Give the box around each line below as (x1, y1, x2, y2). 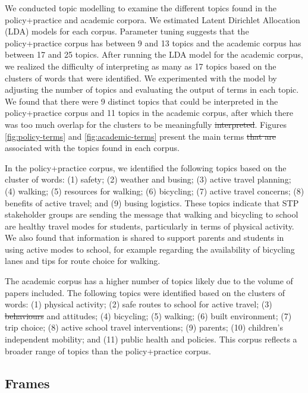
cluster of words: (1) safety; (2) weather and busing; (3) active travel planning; (5, 173, 291, 186)
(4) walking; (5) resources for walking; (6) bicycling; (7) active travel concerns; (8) (5, 184, 304, 197)
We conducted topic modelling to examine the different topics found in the (5, 2, 277, 14)
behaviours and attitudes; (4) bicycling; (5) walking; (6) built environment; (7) (5, 309, 292, 322)
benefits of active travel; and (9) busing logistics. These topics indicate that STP (5, 196, 299, 209)
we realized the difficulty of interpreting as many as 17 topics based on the (5, 59, 276, 72)
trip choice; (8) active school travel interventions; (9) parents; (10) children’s (5, 321, 283, 334)
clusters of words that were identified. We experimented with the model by (5, 71, 277, 84)
